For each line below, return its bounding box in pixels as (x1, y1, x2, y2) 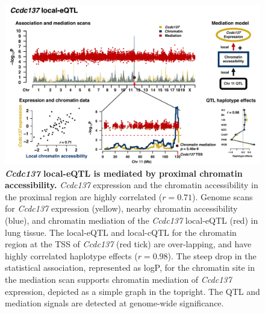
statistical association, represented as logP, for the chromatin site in (5, 261, 255, 274)
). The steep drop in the (167, 249, 257, 262)
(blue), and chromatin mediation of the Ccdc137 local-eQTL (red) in (5, 213, 258, 226)
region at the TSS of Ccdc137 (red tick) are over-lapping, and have (5, 238, 252, 250)
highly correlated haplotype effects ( (5, 249, 138, 262)
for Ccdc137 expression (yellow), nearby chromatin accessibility (5, 202, 238, 215)
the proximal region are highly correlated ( (5, 190, 163, 203)
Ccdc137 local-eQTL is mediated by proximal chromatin (5, 166, 243, 179)
